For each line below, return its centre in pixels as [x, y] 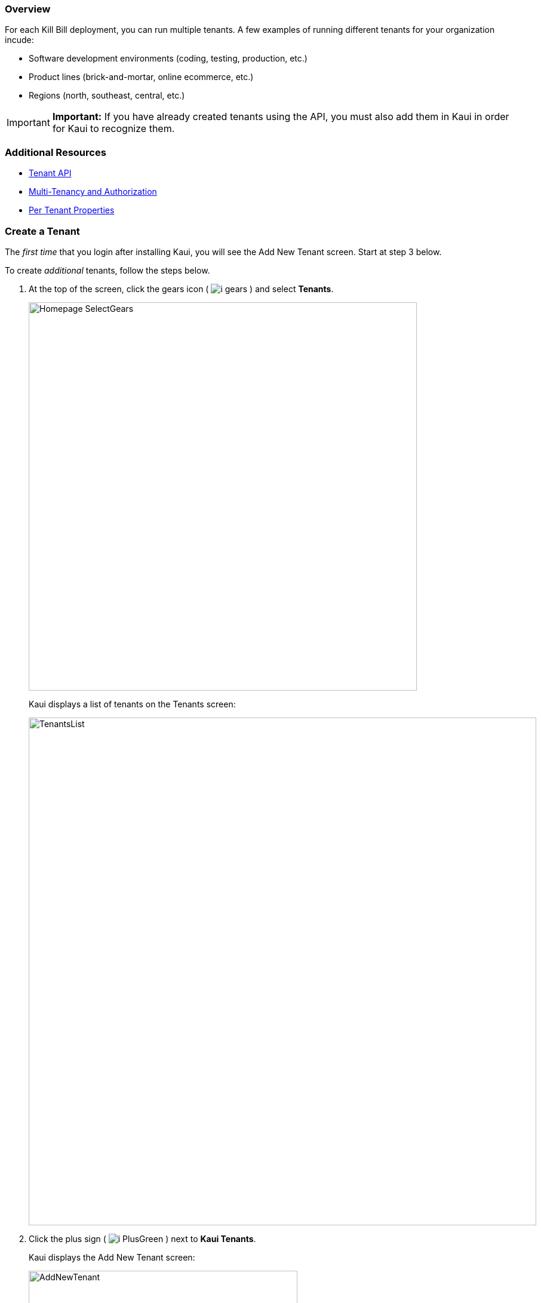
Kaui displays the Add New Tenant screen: [112, 1257]
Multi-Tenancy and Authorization [93, 192]
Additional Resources [56, 152]
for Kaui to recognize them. [113, 129]
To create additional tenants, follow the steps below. [107, 270]
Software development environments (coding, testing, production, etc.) [168, 59]
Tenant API [50, 173]
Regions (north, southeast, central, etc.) [107, 96]
